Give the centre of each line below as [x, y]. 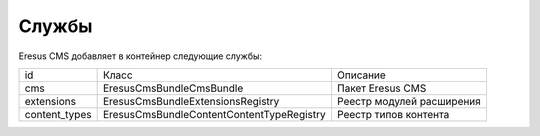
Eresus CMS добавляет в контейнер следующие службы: [140, 56]
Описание [361, 75]
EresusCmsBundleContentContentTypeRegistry [214, 114]
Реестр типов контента [393, 114]
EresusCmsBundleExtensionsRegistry [191, 101]
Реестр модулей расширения [409, 101]
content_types [58, 114]
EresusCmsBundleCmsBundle [173, 88]
